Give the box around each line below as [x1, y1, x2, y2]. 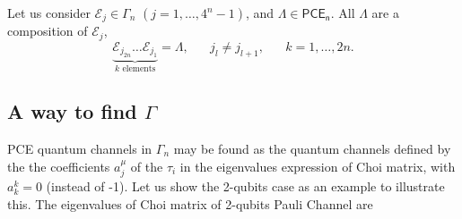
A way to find [7, 97, 137, 125]
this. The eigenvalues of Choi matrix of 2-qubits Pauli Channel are [7, 194, 373, 213]
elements [122, 64, 156, 74]
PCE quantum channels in [7, 139, 153, 157]
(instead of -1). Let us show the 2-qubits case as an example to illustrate [46, 176, 445, 195]
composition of [7, 21, 88, 40]
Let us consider [7, 4, 91, 21]
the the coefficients [7, 156, 110, 175]
